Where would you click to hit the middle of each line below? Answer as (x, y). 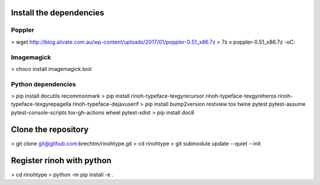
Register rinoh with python (61, 160)
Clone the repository (50, 129)
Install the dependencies (58, 13)
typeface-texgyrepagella (41, 104)
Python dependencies (44, 84)
